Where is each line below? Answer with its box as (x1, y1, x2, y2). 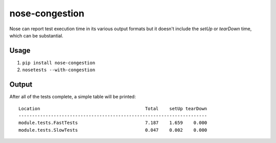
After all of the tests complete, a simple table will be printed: (9, 94, 136, 100)
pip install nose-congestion (22, 59, 96, 66)
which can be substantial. (9, 32, 63, 38)
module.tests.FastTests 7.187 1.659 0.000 (18, 120, 208, 126)
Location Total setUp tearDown (18, 106, 208, 111)
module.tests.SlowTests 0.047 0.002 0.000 (18, 127, 208, 133)
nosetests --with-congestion (22, 67, 96, 73)
